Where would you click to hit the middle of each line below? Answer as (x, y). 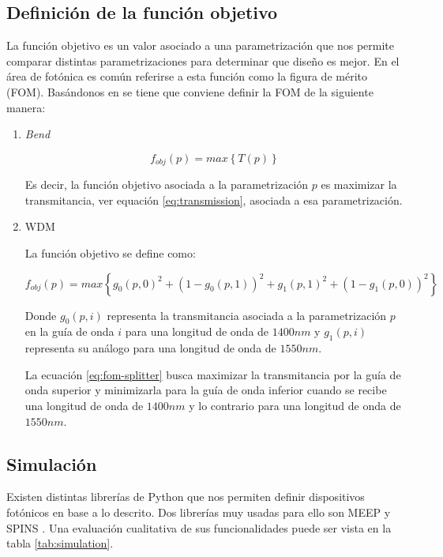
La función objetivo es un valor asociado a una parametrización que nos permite (200, 45)
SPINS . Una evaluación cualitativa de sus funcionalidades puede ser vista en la (199, 527)
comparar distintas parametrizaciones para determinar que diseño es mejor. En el (203, 60)
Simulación (52, 463)
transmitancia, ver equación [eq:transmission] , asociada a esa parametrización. (214, 199)
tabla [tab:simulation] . (60, 543)
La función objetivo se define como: (110, 253)
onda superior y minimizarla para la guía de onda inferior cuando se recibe (206, 390)
